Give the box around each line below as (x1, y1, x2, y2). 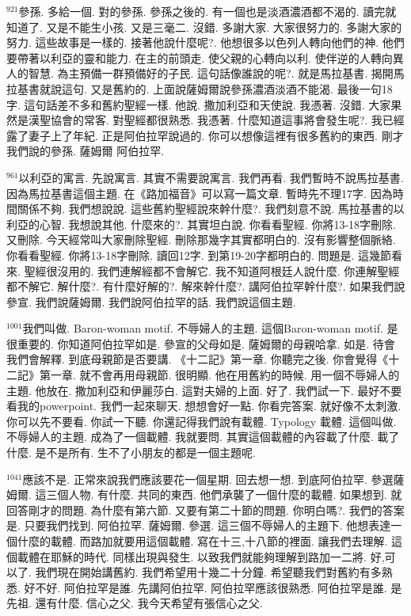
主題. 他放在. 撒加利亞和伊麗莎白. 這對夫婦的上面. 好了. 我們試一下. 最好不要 (6, 382, 402, 398)
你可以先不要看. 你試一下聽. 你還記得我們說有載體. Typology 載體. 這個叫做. (6, 413, 397, 429)
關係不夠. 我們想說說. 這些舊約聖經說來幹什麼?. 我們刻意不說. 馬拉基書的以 (17, 200, 405, 217)
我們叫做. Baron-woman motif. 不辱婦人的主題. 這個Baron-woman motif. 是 (22, 320, 398, 337)
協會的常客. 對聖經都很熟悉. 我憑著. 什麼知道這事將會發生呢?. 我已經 (50, 112, 405, 128)
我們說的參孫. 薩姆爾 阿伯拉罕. (6, 143, 165, 159)
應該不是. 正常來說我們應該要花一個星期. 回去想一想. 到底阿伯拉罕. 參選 (22, 470, 394, 487)
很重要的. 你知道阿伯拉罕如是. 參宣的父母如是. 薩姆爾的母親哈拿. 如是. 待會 (6, 335, 395, 352)
